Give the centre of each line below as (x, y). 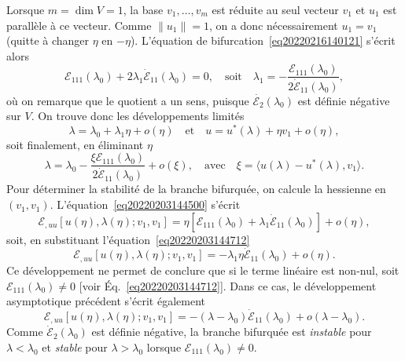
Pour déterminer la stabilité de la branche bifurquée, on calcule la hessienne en (196, 189)
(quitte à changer (48, 40)
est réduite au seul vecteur (275, 9)
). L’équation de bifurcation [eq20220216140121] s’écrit (263, 40)
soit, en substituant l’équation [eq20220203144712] (128, 239)
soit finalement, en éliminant (75, 144)
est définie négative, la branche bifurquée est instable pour (232, 332)
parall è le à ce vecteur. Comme (79, 25)
